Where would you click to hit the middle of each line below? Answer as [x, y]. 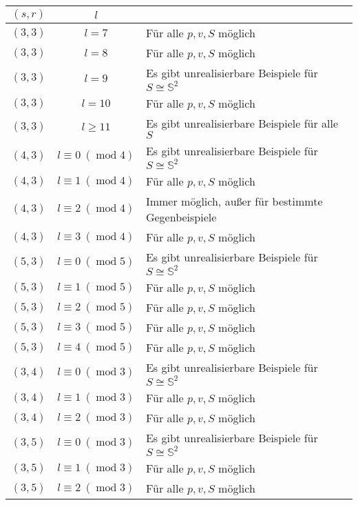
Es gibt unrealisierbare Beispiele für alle [242, 123]
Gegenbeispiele [181, 217]
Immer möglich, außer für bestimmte [234, 201]
